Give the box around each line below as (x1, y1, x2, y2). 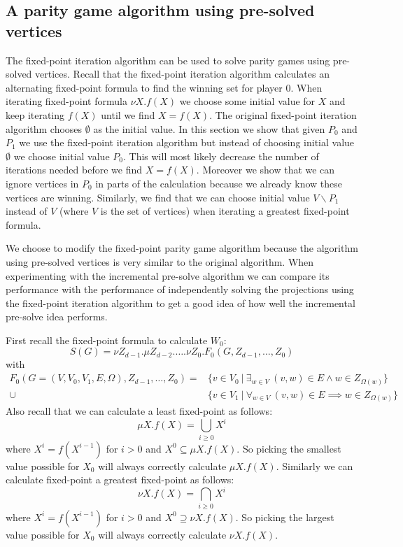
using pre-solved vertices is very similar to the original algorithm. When (6, 254, 314, 269)
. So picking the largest (235, 509, 334, 524)
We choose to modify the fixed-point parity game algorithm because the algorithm (6, 241, 358, 255)
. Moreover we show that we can (196, 162, 335, 177)
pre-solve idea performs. (6, 309, 108, 324)
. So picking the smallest (236, 441, 341, 455)
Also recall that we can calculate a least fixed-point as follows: (6, 404, 273, 418)
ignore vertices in (6, 176, 79, 190)
